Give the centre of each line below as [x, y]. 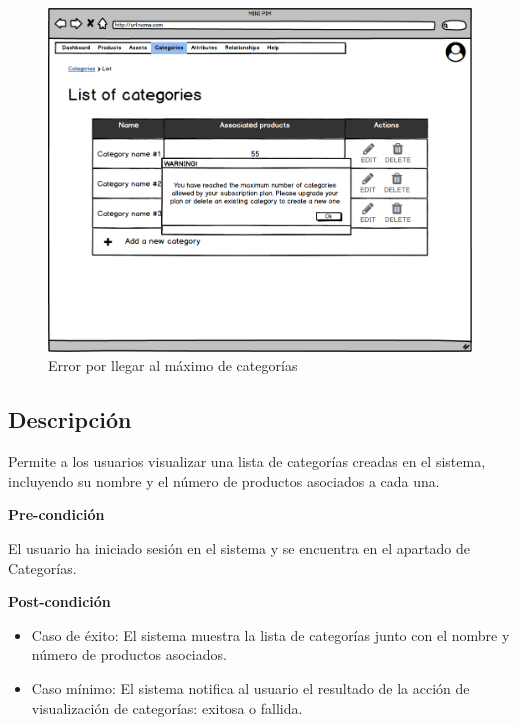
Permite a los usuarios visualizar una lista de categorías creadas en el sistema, [247, 461]
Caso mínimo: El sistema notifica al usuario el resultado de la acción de [250, 688]
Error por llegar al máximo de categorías [173, 365]
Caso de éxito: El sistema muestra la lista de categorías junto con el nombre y [270, 634]
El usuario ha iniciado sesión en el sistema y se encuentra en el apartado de [239, 548]
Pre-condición [56, 514]
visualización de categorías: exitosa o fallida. [167, 707]
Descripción [70, 419]
